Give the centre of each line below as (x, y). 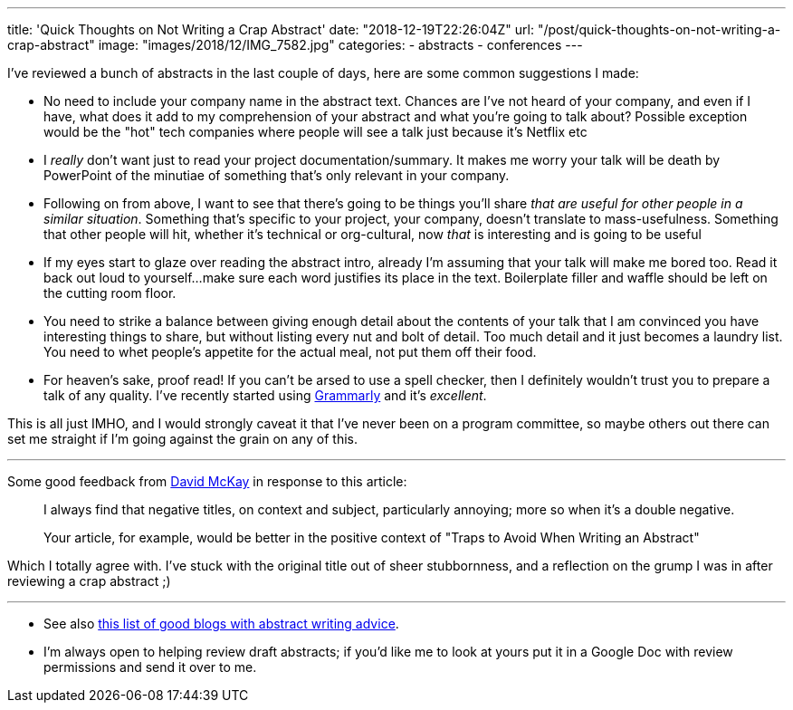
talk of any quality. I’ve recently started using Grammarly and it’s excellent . (265, 395)
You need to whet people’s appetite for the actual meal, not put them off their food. (290, 352)
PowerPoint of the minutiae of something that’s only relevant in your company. (277, 175)
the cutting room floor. (110, 293)
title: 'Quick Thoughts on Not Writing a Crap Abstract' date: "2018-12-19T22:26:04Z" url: (271, 29)
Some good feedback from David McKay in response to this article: (207, 481)
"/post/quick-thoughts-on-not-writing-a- (659, 29)
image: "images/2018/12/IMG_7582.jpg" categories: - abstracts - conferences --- (340, 45)
